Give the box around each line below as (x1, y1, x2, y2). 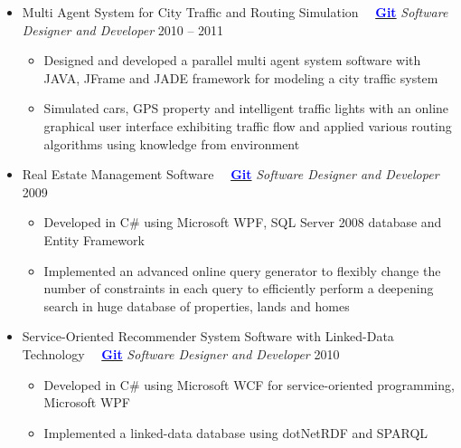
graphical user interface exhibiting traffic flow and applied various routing (43, 116, 452, 135)
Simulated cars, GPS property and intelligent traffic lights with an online (43, 99, 449, 118)
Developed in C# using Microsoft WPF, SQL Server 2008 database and (43, 213, 442, 232)
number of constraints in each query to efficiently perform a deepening (43, 279, 434, 298)
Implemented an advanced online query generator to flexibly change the (43, 261, 441, 280)
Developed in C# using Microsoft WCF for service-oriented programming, (43, 375, 455, 394)
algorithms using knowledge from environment (43, 134, 300, 153)
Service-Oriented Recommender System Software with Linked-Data (22, 327, 394, 346)
